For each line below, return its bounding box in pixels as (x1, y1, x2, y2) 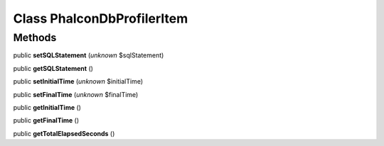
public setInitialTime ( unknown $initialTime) (13, 77, 144, 86)
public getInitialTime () (13, 103, 82, 111)
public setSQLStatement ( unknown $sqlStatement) (13, 51, 164, 60)
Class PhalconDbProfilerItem (13, 11, 188, 26)
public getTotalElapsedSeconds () (13, 129, 115, 137)
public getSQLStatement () (13, 64, 94, 72)
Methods (13, 31, 57, 44)
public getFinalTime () (13, 116, 80, 125)
